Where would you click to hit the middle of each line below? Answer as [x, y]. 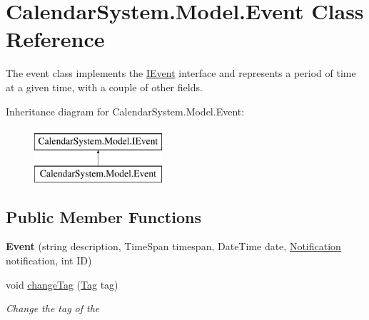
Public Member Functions [103, 216]
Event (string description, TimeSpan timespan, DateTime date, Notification [173, 246]
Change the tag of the [53, 308]
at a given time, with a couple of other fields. [104, 87]
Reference [55, 39]
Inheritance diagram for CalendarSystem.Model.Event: [125, 111]
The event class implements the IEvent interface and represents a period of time [181, 73]
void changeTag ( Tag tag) [62, 284]
